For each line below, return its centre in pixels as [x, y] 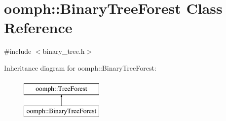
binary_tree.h [64, 51]
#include [18, 51]
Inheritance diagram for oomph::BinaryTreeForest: [80, 67]
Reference [38, 27]
